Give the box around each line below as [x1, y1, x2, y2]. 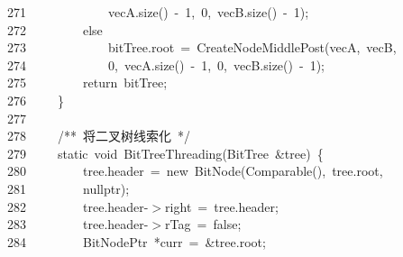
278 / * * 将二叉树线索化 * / [7, 126, 190, 145]
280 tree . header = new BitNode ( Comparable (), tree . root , [7, 161, 383, 180]
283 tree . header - [7, 215, 149, 234]
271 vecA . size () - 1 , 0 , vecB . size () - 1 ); [7, 3, 309, 21]
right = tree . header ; [165, 197, 279, 216]
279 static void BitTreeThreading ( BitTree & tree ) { [7, 143, 324, 162]
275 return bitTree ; [7, 73, 168, 92]
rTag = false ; [165, 215, 242, 234]
